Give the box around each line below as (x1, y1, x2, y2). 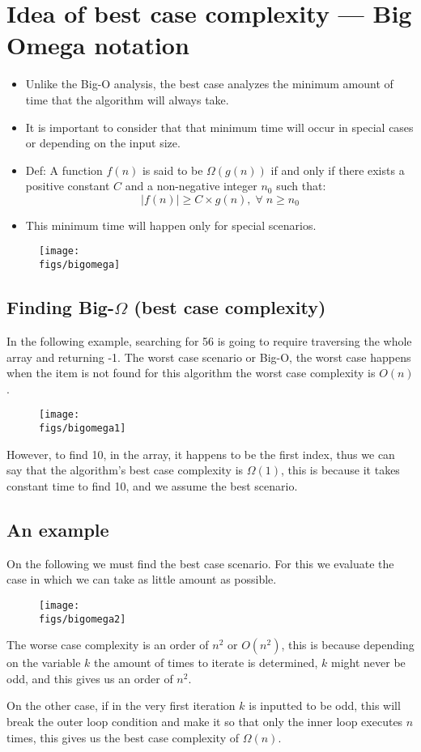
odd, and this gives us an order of (6, 669, 173, 686)
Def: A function (25, 161, 103, 178)
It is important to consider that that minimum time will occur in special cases (25, 118, 414, 135)
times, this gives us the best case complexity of (6, 729, 240, 746)
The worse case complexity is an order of (6, 636, 209, 653)
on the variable (6, 654, 81, 671)
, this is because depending (281, 636, 415, 653)
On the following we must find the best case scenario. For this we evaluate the (6, 554, 394, 571)
